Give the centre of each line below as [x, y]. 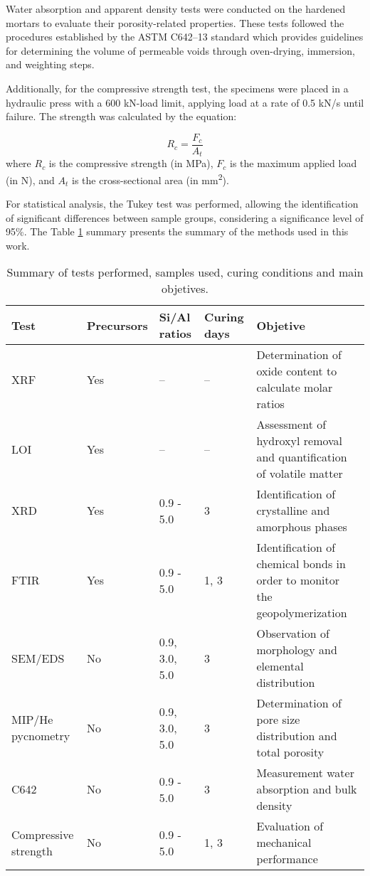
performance [287, 859]
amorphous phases [302, 527]
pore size [278, 720]
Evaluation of [290, 826]
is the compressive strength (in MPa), [131, 163]
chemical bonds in [301, 564]
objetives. [185, 289]
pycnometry [41, 736]
